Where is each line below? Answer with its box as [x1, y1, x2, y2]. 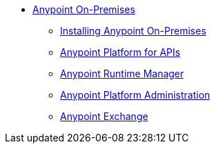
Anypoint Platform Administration [60, 89, 210, 101]
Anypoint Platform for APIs [60, 46, 181, 58]
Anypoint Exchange [60, 110, 148, 122]
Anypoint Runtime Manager [60, 68, 184, 79]
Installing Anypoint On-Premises [60, 25, 206, 37]
